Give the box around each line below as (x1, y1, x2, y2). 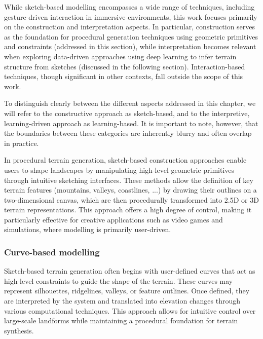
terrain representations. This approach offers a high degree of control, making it (4, 204, 252, 215)
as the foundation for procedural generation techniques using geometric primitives (4, 31, 258, 42)
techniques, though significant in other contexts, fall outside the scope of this (4, 71, 243, 82)
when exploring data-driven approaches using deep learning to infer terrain (4, 51, 237, 61)
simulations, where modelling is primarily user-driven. (4, 224, 171, 235)
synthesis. (4, 325, 34, 335)
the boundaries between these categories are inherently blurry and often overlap (4, 128, 252, 138)
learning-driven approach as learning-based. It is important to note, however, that (4, 118, 258, 128)
